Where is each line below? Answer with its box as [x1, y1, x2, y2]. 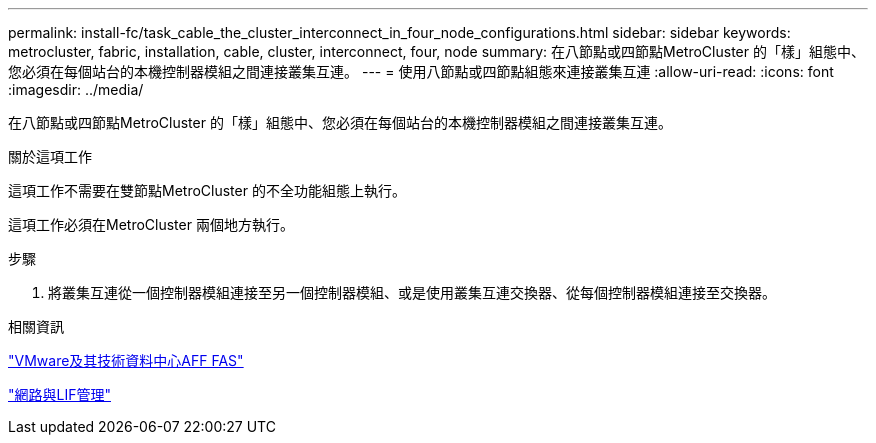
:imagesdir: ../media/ [8, 81, 144, 98]
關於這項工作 [8, 148, 92, 165]
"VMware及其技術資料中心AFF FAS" [8, 352, 244, 369]
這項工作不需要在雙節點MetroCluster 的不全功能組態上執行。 [8, 182, 406, 199]
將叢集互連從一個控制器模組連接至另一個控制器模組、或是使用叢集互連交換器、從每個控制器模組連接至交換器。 [48, 284, 776, 301]
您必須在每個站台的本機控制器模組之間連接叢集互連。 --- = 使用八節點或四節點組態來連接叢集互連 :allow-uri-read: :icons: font [8, 63, 834, 80]
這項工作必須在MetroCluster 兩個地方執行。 [8, 216, 294, 233]
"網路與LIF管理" [8, 386, 111, 403]
